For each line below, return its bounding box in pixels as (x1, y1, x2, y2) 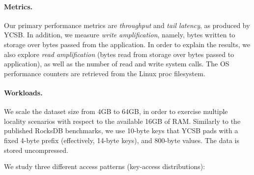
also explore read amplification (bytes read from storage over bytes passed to (4, 49, 234, 59)
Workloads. (4, 87, 43, 97)
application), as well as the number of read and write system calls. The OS (4, 58, 229, 69)
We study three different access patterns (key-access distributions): (4, 161, 205, 172)
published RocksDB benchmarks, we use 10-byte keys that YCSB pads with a (4, 125, 238, 136)
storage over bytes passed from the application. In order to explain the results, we (4, 39, 251, 49)
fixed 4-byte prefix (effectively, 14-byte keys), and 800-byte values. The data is (4, 135, 239, 145)
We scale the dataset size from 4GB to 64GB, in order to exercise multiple (4, 106, 228, 117)
